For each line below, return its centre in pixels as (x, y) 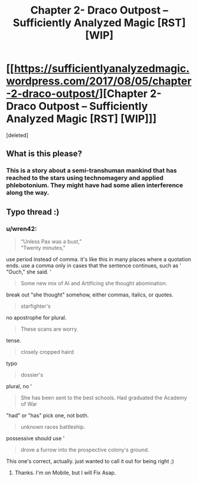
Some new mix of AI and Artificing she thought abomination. (94, 283)
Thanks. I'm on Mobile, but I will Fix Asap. (65, 473)
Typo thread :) (33, 212)
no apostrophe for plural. (36, 317)
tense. (14, 340)
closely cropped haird (47, 351)
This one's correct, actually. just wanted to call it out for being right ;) (90, 461)
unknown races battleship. (53, 426)
